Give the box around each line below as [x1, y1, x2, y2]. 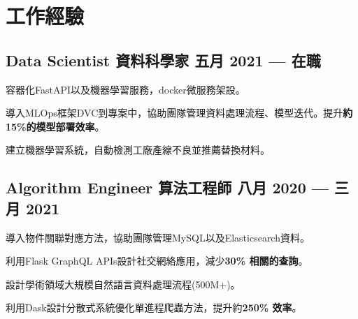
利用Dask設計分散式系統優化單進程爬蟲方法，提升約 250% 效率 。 [6, 300, 302, 315]
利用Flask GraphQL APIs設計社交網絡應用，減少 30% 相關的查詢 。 [6, 253, 308, 268]
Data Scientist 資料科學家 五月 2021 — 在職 [6, 49, 321, 71]
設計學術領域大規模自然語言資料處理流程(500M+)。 [6, 276, 241, 291]
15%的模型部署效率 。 [6, 119, 105, 133]
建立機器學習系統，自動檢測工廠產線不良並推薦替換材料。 [6, 142, 270, 157]
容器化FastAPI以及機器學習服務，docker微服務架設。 [6, 82, 245, 96]
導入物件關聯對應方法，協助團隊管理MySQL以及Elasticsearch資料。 [6, 230, 310, 244]
